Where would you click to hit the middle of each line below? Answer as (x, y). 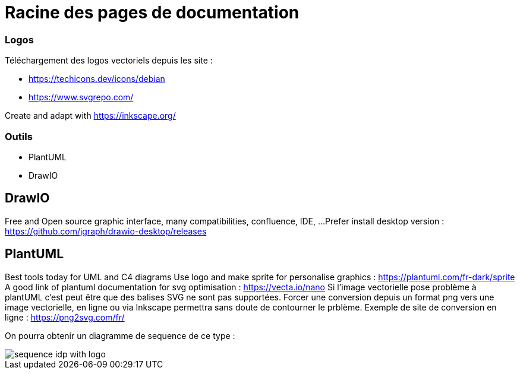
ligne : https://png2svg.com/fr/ (65, 317)
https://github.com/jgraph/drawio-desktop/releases (106, 231)
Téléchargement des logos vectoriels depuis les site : (109, 61)
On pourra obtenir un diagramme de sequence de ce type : (120, 335)
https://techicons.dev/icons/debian (97, 79)
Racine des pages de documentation (152, 12)
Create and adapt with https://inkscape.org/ (90, 116)
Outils (19, 136)
